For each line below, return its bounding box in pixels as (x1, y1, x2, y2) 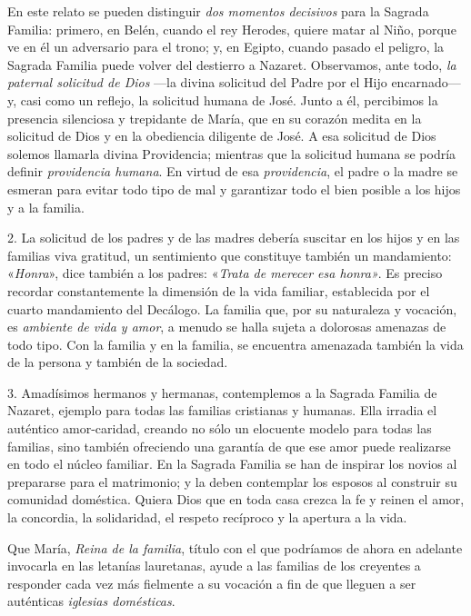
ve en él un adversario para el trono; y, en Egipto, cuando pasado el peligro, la (7, 37, 445, 56)
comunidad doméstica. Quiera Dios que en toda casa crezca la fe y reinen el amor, (7, 490, 465, 509)
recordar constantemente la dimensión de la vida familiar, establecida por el (7, 281, 430, 300)
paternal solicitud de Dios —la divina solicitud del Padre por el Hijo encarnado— (7, 73, 461, 92)
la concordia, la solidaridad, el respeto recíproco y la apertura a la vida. (7, 508, 407, 527)
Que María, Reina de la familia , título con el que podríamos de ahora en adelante (7, 538, 463, 557)
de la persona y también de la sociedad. (7, 353, 228, 372)
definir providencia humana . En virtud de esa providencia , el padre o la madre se (7, 162, 458, 181)
